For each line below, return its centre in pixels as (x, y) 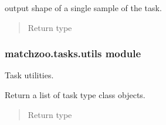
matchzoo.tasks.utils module (73, 53)
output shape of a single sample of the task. (83, 8)
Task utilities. (29, 75)
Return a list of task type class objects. (75, 95)
